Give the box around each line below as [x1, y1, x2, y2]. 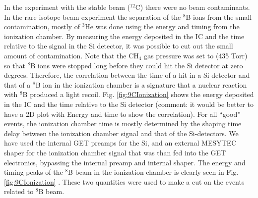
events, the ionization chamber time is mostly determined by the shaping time [4, 118, 242, 129]
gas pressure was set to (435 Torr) [144, 50, 248, 60]
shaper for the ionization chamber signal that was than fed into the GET [4, 147, 226, 157]
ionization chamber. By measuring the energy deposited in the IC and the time [4, 31, 245, 41]
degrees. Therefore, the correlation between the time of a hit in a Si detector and [4, 70, 250, 80]
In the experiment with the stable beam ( [4, 2, 130, 12]
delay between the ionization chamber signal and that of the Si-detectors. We [4, 128, 239, 138]
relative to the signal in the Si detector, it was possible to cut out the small [4, 41, 233, 51]
